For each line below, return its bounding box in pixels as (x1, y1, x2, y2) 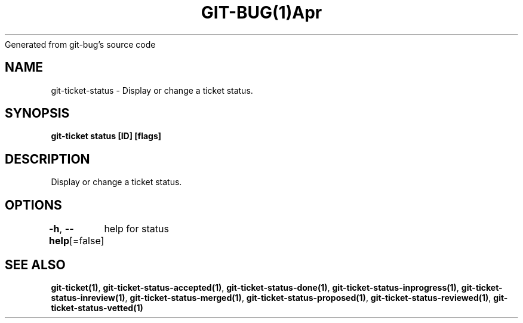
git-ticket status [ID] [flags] (51, 131, 162, 141)
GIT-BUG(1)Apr (201, 2, 322, 23)
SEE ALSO (5, 257, 66, 272)
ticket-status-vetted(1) (51, 302, 143, 313)
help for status (104, 223, 169, 235)
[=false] (69, 235, 104, 247)
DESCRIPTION (5, 151, 90, 167)
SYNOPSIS (5, 106, 70, 121)
